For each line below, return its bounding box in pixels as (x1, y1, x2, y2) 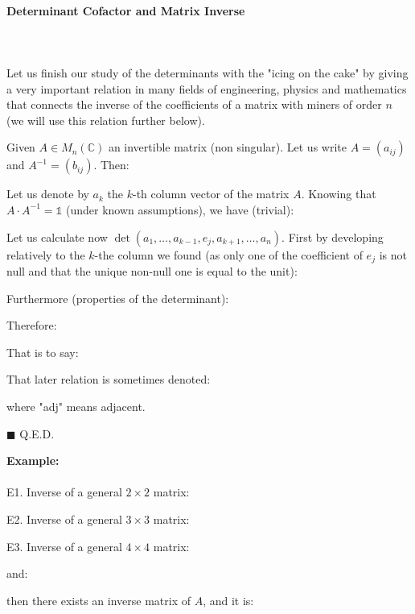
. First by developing (281, 228, 384, 245)
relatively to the (6, 246, 85, 263)
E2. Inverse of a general (6, 510, 122, 527)
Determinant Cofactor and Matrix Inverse (6, 2, 245, 19)
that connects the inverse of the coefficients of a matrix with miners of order (6, 96, 382, 113)
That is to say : (6, 343, 79, 360)
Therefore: (6, 317, 57, 334)
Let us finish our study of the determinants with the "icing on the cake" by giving (6, 64, 409, 81)
